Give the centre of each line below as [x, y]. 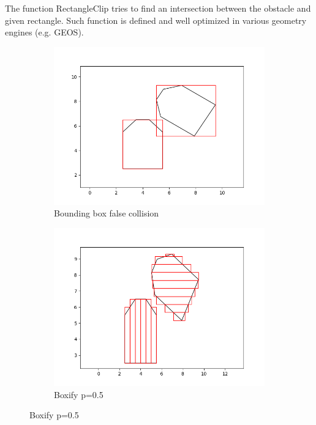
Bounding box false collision [107, 213]
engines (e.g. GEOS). [44, 32]
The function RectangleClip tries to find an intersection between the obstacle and [158, 8]
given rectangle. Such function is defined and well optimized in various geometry [156, 20]
